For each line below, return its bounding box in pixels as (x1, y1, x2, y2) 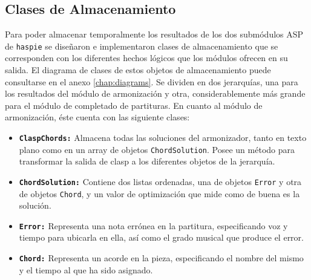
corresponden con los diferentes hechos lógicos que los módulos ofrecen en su (5, 51, 288, 64)
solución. (19, 199, 51, 212)
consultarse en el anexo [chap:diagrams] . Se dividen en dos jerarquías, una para (5, 75, 298, 88)
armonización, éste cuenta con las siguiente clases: (5, 111, 190, 123)
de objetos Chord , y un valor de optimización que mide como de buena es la (19, 187, 300, 200)
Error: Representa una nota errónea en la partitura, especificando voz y (19, 219, 288, 232)
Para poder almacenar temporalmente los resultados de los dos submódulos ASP (5, 28, 304, 41)
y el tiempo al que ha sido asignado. (19, 263, 153, 276)
